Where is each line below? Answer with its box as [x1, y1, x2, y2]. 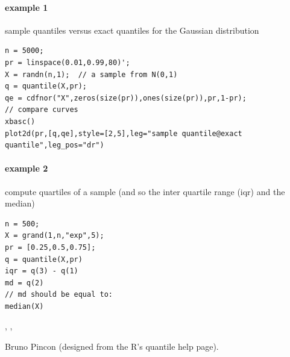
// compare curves [5, 105, 78, 114]
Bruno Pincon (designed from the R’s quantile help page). [5, 340, 219, 353]
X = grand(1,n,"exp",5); [5, 231, 104, 240]
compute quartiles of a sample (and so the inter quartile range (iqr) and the [5, 185, 285, 197]
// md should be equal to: [5, 290, 113, 299]
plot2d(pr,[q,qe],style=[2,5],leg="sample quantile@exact [5, 129, 242, 138]
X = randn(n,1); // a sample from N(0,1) [5, 70, 178, 79]
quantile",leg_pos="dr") [5, 141, 104, 150]
